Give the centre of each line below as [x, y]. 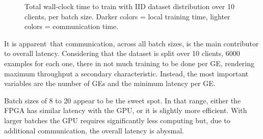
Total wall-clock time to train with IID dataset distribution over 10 [129, 6]
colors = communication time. [72, 26]
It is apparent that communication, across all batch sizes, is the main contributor [131, 43]
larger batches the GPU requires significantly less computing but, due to [117, 120]
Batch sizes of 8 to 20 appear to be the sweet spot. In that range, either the [123, 100]
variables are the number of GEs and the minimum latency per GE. [110, 83]
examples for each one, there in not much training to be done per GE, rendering [129, 63]
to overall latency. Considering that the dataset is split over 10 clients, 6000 [122, 53]
